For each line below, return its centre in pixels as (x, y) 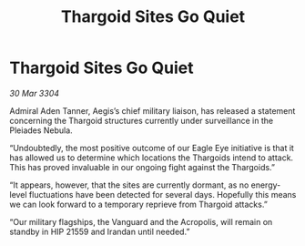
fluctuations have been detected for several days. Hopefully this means (163, 194)
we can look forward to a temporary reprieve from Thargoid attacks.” (139, 204)
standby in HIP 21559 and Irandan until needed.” (100, 231)
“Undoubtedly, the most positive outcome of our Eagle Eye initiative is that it (152, 148)
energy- (266, 185)
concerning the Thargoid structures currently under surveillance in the (142, 120)
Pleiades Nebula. (41, 130)
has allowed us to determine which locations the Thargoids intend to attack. (152, 158)
